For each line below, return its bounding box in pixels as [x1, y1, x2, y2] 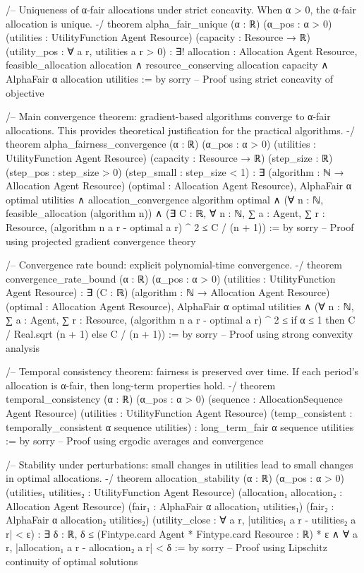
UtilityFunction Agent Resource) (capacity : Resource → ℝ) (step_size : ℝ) [6, 150, 333, 165]
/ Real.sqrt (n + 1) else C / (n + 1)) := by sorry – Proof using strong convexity [6, 326, 353, 341]
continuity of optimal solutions [6, 553, 138, 568]
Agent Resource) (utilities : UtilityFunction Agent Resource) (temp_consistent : [6, 406, 353, 420]
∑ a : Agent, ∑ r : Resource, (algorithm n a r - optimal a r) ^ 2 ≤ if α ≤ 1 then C [6, 312, 356, 327]
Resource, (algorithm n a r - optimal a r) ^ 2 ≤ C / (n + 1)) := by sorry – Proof [6, 219, 354, 234]
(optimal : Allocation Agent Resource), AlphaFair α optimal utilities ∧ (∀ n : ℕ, [6, 298, 354, 313]
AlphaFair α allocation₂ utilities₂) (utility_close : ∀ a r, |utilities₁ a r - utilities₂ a [6, 512, 356, 527]
